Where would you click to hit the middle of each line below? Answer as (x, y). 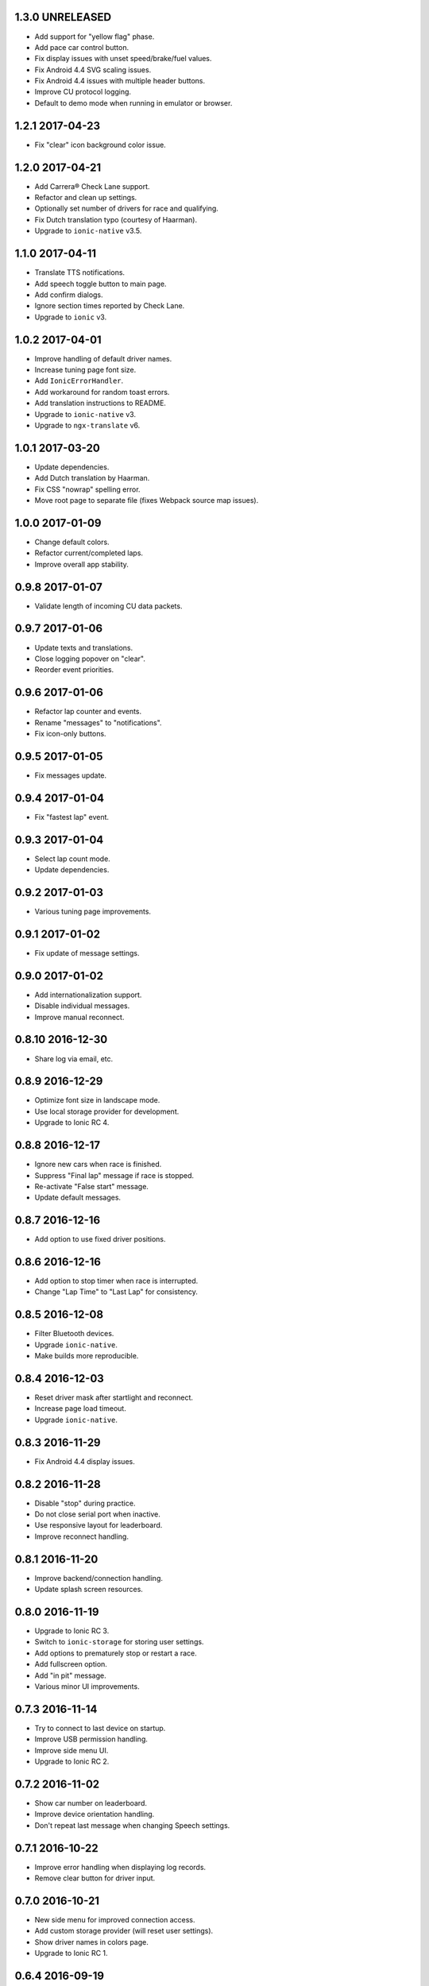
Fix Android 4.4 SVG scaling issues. (93, 70)
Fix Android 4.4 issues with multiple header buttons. (120, 81)
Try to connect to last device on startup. (100, 1728)
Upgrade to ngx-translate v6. (87, 425)
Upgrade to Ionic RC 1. (71, 1953)
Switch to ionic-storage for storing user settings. (119, 1642)
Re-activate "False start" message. (91, 1186)
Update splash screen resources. (89, 1590)
